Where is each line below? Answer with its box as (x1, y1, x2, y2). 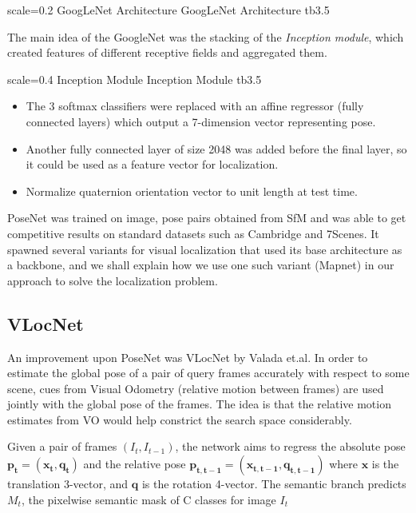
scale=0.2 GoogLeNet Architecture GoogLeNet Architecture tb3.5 (7, 2, 330, 18)
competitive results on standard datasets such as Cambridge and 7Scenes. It (7, 225, 379, 241)
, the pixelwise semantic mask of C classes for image (21, 491, 276, 507)
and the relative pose (83, 455, 186, 472)
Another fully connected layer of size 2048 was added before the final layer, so (26, 140, 407, 157)
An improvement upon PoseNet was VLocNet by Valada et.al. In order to (7, 348, 368, 365)
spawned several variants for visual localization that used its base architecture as (7, 241, 402, 257)
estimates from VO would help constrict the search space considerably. (7, 411, 352, 427)
